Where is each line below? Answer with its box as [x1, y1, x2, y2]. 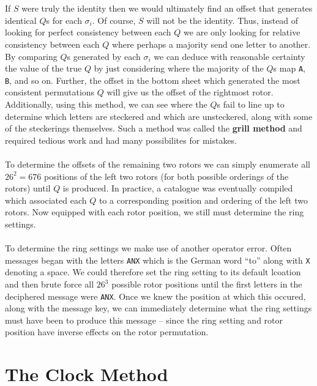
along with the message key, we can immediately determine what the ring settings [5, 302, 312, 314]
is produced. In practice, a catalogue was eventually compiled [62, 182, 293, 195]
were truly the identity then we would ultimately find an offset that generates [21, 2, 313, 15]
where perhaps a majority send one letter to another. [111, 37, 311, 50]
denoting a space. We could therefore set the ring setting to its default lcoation [5, 265, 301, 278]
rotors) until [5, 182, 51, 195]
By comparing [5, 50, 58, 62]
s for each [46, 13, 82, 26]
